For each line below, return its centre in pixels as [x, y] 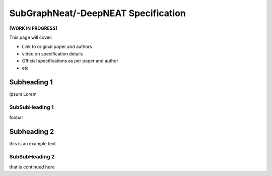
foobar [16, 117]
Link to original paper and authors [57, 47]
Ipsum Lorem [23, 94]
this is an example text [32, 144]
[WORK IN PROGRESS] [33, 28]
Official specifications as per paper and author [70, 61]
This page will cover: [31, 37]
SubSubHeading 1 [31, 107]
